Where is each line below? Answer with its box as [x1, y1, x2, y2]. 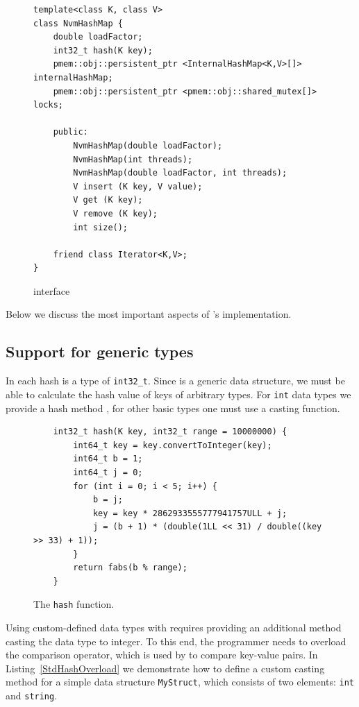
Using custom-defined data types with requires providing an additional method [6, 620, 342, 634]
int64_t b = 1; [73, 454, 143, 464]
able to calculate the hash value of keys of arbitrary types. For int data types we [6, 386, 351, 401]
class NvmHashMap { [33, 18, 123, 28]
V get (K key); [73, 195, 143, 205]
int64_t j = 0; [73, 467, 143, 477]
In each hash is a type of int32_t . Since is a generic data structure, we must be [6, 373, 345, 388]
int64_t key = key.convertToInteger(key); [73, 440, 272, 450]
